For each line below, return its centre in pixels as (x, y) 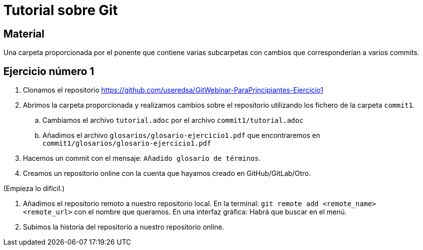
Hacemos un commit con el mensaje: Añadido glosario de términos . (142, 158)
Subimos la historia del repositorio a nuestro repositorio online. (124, 227)
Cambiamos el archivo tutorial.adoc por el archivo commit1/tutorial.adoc (173, 120)
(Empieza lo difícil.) (34, 189)
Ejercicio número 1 (49, 71)
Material (24, 34)
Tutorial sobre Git (61, 10)
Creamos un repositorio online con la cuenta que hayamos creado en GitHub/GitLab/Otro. (167, 173)
